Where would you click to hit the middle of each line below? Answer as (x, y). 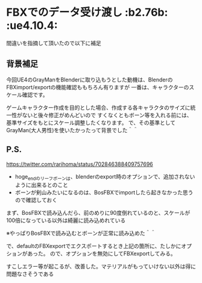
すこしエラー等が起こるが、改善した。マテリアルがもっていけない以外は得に (101, 267)
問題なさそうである (30, 274)
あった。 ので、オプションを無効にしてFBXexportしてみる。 (101, 253)
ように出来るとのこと (41, 185)
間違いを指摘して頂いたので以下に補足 (54, 43)
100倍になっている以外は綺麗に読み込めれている (66, 220)
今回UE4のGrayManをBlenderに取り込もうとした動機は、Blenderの (90, 80)
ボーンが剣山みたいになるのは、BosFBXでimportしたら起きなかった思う (104, 192)
